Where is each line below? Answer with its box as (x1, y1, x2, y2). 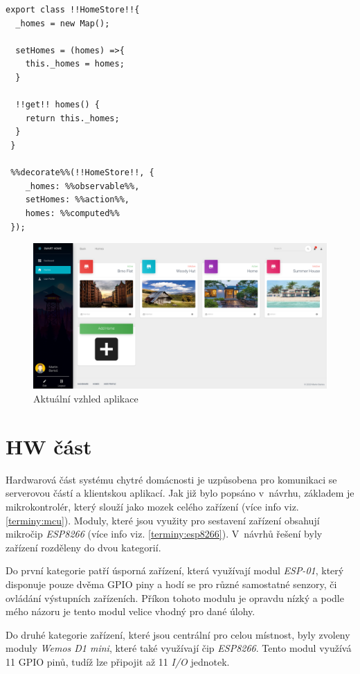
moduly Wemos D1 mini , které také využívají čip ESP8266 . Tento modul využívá (6, 641, 352, 655)
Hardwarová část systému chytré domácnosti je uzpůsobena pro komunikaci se (6, 472, 337, 486)
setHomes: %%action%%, (25, 195, 129, 205)
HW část (6, 432, 92, 460)
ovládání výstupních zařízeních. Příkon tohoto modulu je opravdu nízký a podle (6, 590, 344, 605)
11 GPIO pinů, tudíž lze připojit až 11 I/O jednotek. (6, 654, 230, 668)
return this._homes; (25, 113, 120, 123)
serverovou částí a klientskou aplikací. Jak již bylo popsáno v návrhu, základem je (6, 486, 354, 500)
